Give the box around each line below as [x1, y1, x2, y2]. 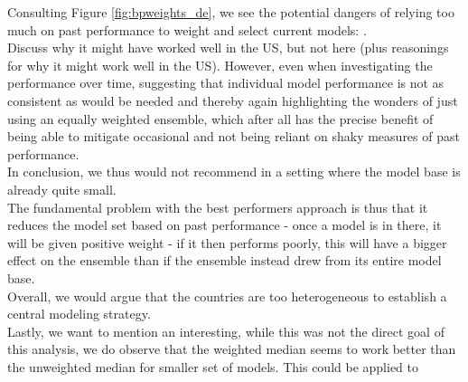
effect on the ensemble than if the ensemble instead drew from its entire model [7, 251, 442, 270]
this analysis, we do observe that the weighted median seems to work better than [7, 339, 456, 358]
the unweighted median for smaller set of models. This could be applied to [7, 357, 418, 376]
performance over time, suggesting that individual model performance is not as [7, 73, 445, 92]
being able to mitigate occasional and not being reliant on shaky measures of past [7, 127, 460, 146]
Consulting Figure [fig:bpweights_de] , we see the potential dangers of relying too [7, 3, 454, 21]
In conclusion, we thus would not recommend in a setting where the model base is [7, 162, 461, 181]
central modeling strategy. [7, 304, 151, 323]
